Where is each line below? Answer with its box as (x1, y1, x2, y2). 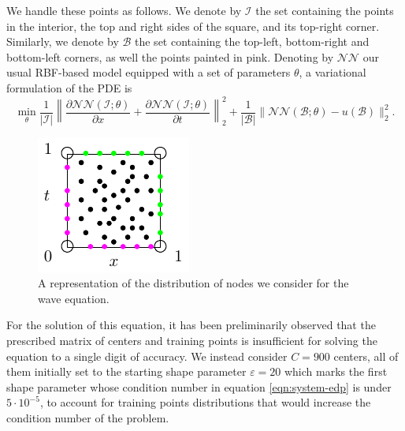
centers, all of (333, 347, 399, 364)
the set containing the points (255, 2, 394, 18)
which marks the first (284, 363, 388, 380)
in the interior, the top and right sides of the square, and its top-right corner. (6, 17, 380, 34)
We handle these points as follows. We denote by (6, 2, 242, 18)
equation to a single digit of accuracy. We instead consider (6, 347, 288, 364)
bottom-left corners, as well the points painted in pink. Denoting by (6, 48, 334, 65)
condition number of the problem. (6, 409, 169, 425)
